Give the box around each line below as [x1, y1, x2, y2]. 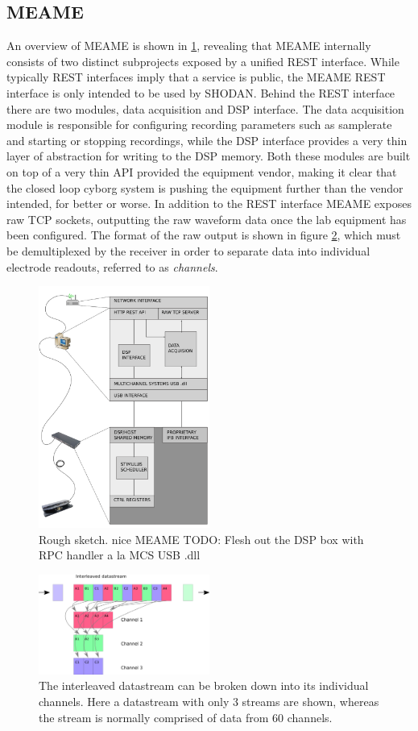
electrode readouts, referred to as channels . [6, 258, 218, 275]
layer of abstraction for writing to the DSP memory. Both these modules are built [6, 147, 411, 164]
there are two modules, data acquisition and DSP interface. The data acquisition [6, 100, 404, 117]
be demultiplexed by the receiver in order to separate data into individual [6, 242, 370, 259]
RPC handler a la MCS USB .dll [39, 546, 201, 563]
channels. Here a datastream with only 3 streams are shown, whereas [39, 692, 379, 709]
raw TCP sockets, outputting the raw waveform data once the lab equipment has [6, 210, 407, 227]
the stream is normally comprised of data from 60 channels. [39, 708, 333, 725]
